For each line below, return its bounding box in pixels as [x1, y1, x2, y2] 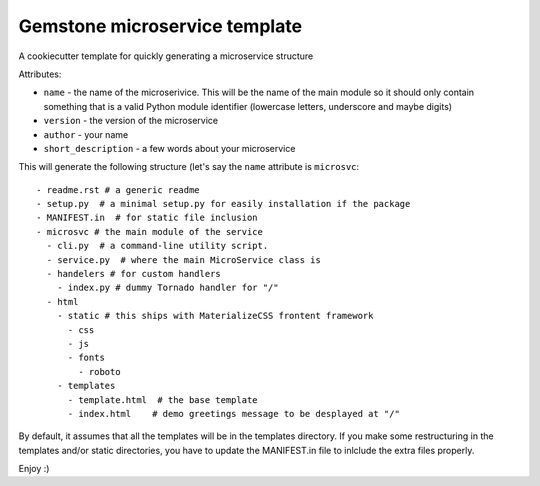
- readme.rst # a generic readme [36, 184, 200, 195]
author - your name [43, 128, 129, 140]
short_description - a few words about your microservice [43, 142, 296, 154]
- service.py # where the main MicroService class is [46, 254, 322, 265]
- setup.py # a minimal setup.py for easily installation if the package [36, 198, 411, 210]
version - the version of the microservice [43, 115, 219, 127]
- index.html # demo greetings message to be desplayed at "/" [67, 408, 400, 419]
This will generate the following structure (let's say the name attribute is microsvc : [18, 161, 360, 173]
